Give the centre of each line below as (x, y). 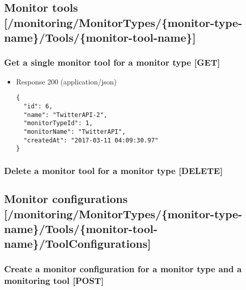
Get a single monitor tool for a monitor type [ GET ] (112, 62)
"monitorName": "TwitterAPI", (75, 132)
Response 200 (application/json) (66, 81)
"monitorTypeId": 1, (58, 123)
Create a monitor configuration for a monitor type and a (123, 268)
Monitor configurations (66, 199)
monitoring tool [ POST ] (54, 280)
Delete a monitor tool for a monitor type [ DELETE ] (114, 170)
